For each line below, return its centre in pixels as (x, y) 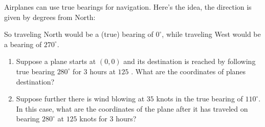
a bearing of (23, 44)
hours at (103, 71)
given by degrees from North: (50, 17)
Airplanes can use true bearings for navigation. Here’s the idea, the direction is (128, 7)
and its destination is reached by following (190, 61)
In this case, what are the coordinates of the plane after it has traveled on (132, 108)
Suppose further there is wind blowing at (80, 99)
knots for (93, 119)
